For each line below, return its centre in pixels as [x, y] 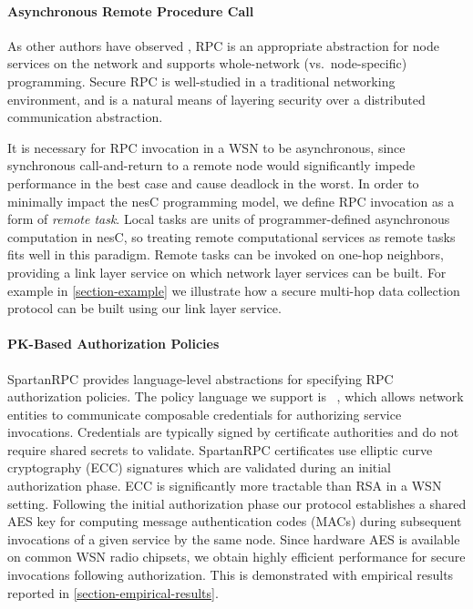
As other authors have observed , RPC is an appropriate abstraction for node [223, 45]
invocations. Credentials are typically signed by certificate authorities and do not [233, 432]
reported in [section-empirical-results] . [113, 592]
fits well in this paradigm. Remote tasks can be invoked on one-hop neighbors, [226, 254]
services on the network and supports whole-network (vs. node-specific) [207, 63]
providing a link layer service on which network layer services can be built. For [227, 272]
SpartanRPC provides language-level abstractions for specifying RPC [201, 378]
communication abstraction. [85, 117]
